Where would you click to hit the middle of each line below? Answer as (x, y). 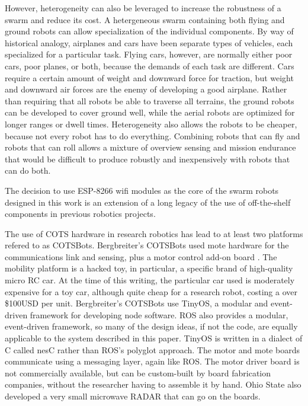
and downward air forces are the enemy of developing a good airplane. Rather (146, 89)
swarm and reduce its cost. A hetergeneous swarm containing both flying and (145, 19)
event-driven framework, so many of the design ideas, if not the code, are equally (151, 326)
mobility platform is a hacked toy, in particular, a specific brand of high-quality (149, 268)
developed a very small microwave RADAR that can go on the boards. (133, 396)
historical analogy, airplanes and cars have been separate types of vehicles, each (149, 42)
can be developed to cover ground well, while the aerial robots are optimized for (150, 112)
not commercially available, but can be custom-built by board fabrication (138, 373)
